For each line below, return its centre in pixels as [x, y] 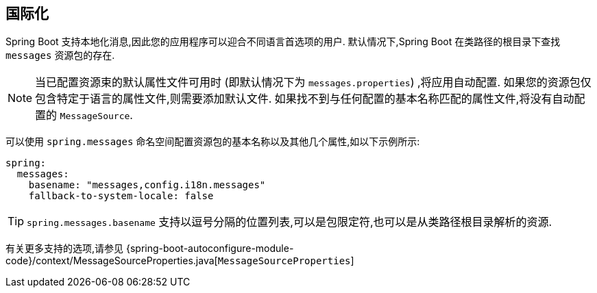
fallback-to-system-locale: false [121, 196]
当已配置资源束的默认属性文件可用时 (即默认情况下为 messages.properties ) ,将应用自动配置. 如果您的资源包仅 [313, 82]
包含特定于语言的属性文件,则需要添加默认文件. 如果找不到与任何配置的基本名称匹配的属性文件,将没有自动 [305, 99]
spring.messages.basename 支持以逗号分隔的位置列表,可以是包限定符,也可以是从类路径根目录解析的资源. [290, 222]
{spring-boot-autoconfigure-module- [210, 249]
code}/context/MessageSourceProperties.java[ [112, 261]
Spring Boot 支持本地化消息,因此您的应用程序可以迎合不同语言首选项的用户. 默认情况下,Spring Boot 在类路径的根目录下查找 [283, 42]
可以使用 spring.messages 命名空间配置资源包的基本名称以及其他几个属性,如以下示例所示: [213, 142]
